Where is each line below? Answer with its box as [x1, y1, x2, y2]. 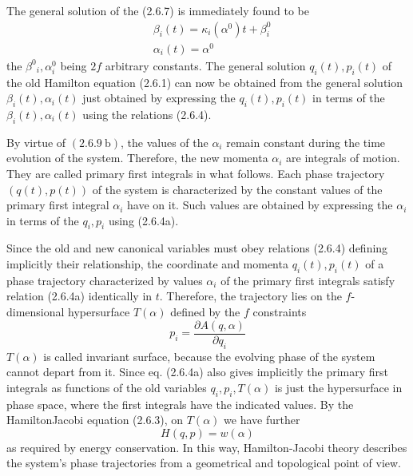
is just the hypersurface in [274, 379, 403, 395]
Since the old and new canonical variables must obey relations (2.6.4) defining [6, 240, 388, 256]
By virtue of [6, 133, 66, 150]
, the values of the [120, 133, 208, 150]
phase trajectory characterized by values [6, 272, 203, 288]
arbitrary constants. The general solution [105, 57, 306, 73]
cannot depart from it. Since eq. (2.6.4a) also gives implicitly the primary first [6, 363, 389, 380]
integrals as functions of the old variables [6, 379, 207, 395]
